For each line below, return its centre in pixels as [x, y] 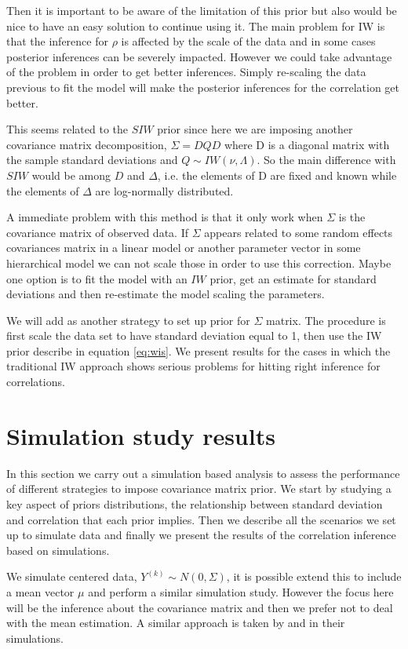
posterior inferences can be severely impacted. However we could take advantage [199, 56]
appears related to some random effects [299, 232]
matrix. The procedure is [326, 320]
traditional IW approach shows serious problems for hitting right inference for [193, 366]
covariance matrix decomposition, [87, 144]
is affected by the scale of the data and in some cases [248, 41]
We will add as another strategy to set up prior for [128, 320]
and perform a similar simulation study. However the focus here [241, 591]
